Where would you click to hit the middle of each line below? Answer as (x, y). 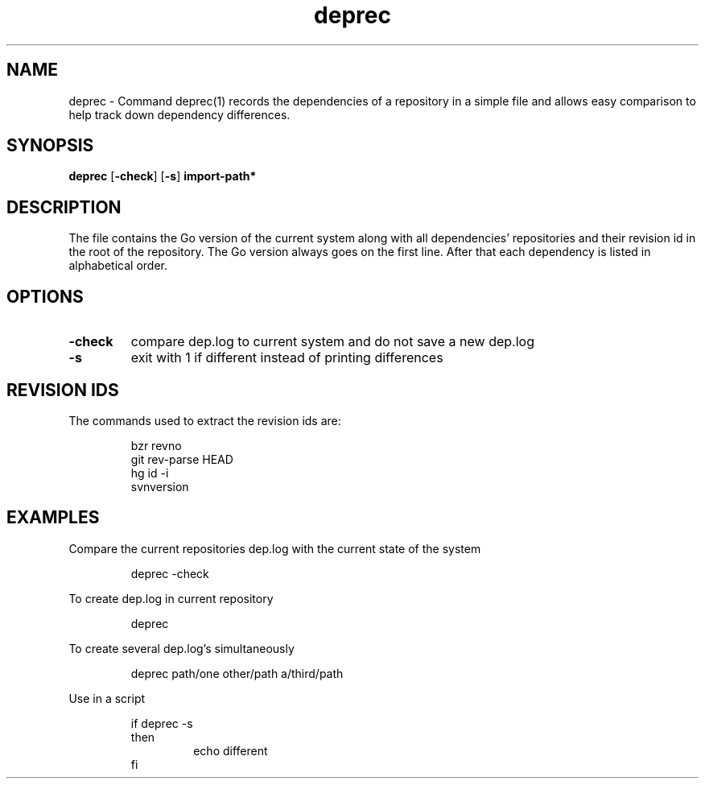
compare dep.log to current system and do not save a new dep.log (332, 342)
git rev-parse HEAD (182, 459)
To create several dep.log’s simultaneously (181, 648)
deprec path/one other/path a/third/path (237, 673)
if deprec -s (162, 723)
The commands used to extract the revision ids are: (205, 420)
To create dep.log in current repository (171, 598)
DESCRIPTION (64, 207)
